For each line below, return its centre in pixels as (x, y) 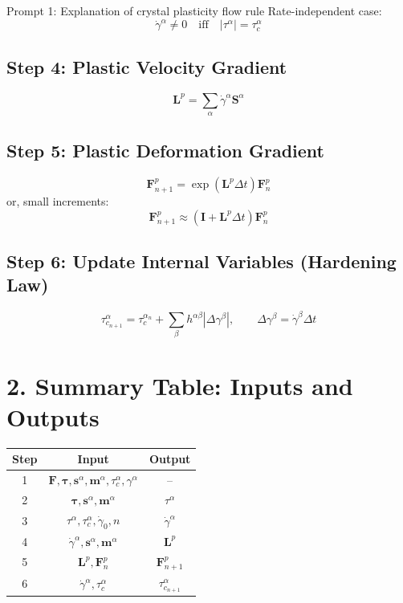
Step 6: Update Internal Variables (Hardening (201, 261)
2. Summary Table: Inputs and (180, 385)
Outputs (53, 416)
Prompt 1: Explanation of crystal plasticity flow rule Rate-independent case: (194, 10)
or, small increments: (58, 201)
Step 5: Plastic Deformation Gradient (165, 151)
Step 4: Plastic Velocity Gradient (147, 66)
